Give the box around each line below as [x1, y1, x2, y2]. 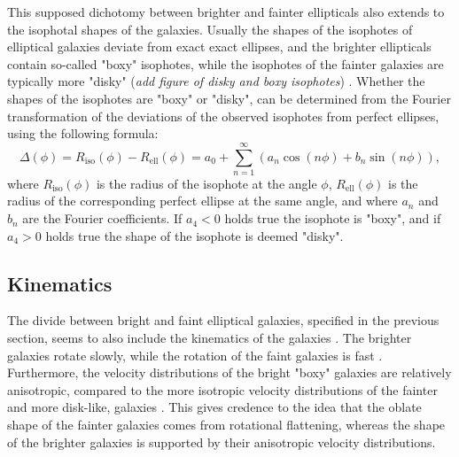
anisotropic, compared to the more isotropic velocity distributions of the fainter [7, 380, 438, 399]
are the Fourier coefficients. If [22, 209, 183, 228]
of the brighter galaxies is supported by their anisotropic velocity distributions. [7, 432, 436, 451]
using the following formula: [7, 124, 159, 143]
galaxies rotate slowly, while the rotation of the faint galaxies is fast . [7, 345, 383, 364]
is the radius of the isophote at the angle [96, 174, 317, 192]
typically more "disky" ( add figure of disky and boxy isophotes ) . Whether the [7, 72, 425, 90]
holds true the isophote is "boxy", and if [224, 209, 441, 228]
